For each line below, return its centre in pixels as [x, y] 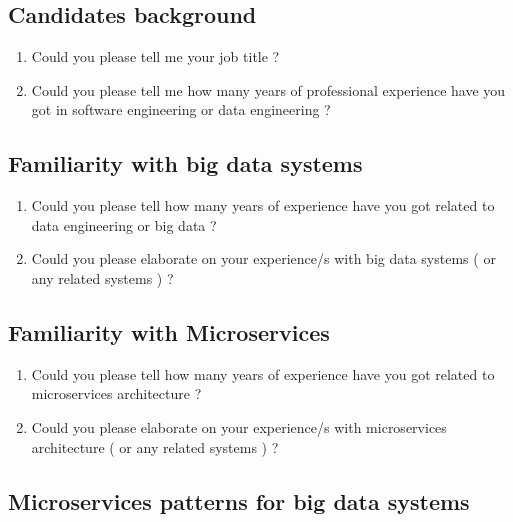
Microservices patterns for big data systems [239, 500]
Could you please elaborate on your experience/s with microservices [239, 426]
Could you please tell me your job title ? [155, 56]
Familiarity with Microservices [169, 331]
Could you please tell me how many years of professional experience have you [268, 89]
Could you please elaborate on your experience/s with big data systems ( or [263, 258]
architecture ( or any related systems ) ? [155, 446]
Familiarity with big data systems [185, 163]
